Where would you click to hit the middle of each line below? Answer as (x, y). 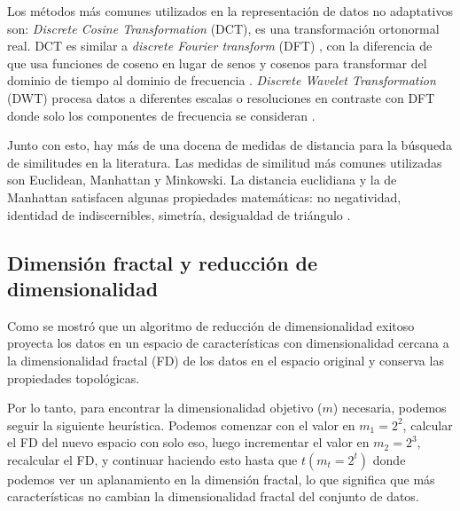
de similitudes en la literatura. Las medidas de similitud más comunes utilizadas (225, 162)
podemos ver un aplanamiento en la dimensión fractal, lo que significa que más (221, 479)
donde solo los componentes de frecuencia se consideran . (161, 115)
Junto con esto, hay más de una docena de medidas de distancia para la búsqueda (230, 145)
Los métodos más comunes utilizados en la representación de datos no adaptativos (230, 11)
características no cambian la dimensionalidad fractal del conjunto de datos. (213, 496)
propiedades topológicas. (74, 377)
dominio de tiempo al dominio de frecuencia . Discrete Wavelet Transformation (222, 80)
